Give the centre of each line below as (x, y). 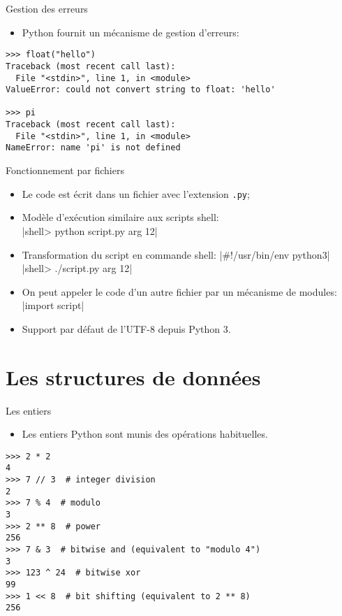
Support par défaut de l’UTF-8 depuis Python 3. (126, 328)
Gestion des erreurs (47, 8)
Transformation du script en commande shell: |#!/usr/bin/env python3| (176, 254)
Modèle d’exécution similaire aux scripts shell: (120, 217)
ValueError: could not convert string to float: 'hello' (141, 90)
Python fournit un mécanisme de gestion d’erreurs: (131, 32)
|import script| (53, 305)
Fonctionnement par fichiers (65, 170)
